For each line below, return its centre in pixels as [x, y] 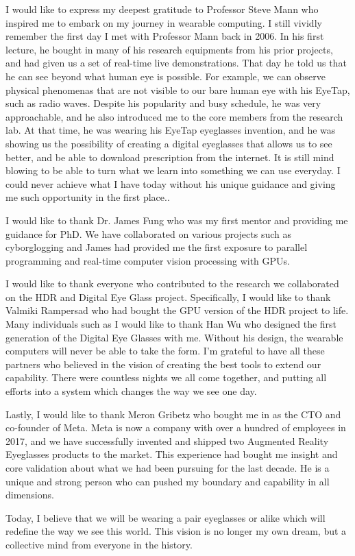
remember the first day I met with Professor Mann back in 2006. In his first [165, 36]
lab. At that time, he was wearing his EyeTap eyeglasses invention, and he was [171, 130]
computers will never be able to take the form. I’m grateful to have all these [165, 351]
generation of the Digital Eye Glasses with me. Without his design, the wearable [174, 337]
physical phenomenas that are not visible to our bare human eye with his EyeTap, [178, 89]
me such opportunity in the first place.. [88, 197]
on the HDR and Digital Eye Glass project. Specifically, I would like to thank [168, 297]
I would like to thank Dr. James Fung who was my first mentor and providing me [177, 220]
